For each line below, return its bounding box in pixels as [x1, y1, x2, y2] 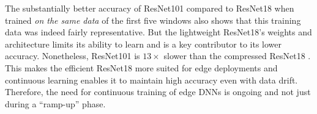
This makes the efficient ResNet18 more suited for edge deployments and [5, 61, 278, 74]
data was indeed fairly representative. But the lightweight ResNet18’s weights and [5, 26, 312, 38]
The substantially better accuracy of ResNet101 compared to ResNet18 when [5, 2, 294, 14]
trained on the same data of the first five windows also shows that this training [5, 13, 301, 26]
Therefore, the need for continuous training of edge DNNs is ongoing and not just [5, 85, 311, 98]
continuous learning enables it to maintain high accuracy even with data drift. [5, 73, 298, 86]
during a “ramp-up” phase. [5, 97, 106, 110]
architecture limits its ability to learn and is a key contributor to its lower [5, 37, 282, 50]
